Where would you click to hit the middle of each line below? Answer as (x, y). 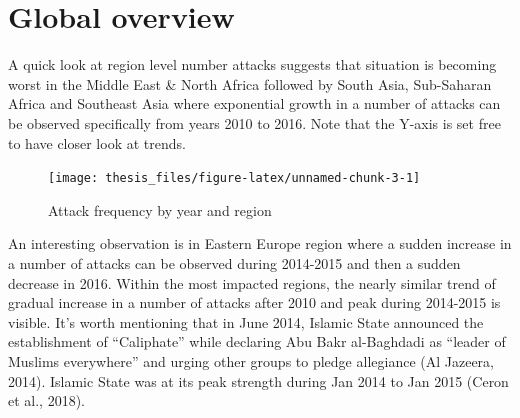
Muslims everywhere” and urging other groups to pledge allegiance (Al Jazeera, (251, 360)
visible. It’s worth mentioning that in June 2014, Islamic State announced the (246, 321)
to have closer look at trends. (97, 142)
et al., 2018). (46, 400)
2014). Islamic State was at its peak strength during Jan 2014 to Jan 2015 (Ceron (258, 380)
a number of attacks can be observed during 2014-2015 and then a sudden (234, 262)
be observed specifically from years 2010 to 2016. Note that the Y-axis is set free (254, 122)
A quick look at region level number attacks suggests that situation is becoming (252, 64)
